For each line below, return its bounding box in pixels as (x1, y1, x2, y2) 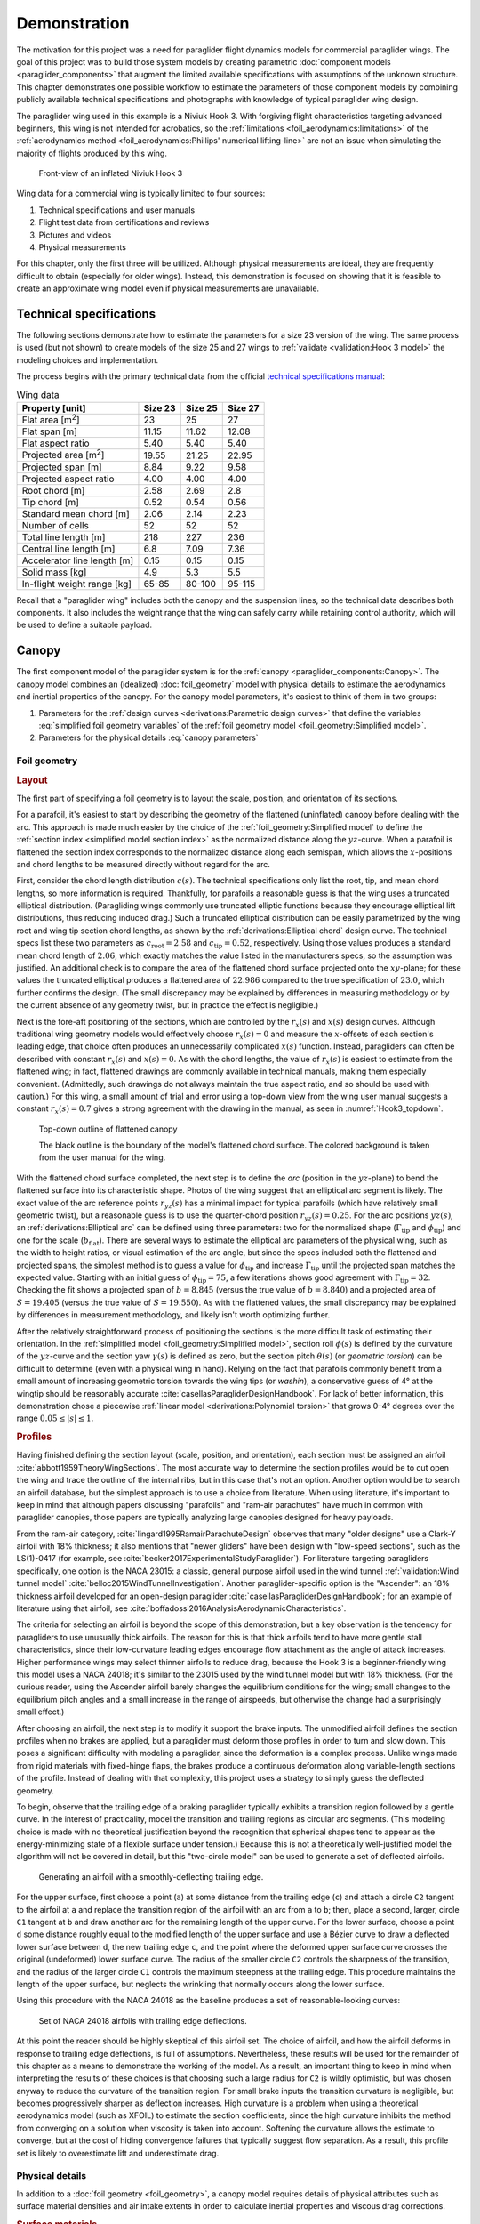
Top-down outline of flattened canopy (38, 1124, 178, 1134)
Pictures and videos (38, 230, 112, 240)
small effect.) (16, 1706, 65, 1717)
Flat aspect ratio (21, 437, 90, 449)
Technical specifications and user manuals (38, 205, 196, 215)
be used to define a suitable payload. (16, 619, 153, 631)
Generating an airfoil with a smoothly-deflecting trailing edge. (38, 1871, 264, 1882)
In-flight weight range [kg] (21, 577, 132, 590)
